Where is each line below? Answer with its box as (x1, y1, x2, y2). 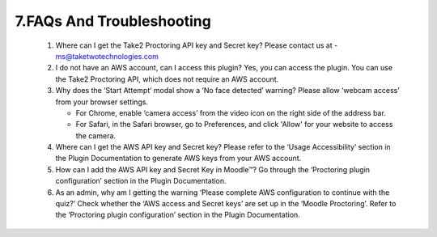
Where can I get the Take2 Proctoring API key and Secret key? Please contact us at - (55, 40, 338, 50)
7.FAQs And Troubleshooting (15, 12, 212, 30)
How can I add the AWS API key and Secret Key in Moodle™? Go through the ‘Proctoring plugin (55, 164, 371, 174)
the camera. (75, 130, 117, 141)
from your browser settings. (55, 97, 149, 107)
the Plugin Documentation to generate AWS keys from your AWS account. (55, 154, 302, 163)
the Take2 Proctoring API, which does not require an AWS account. (55, 74, 279, 84)
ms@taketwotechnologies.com (55, 51, 159, 61)
